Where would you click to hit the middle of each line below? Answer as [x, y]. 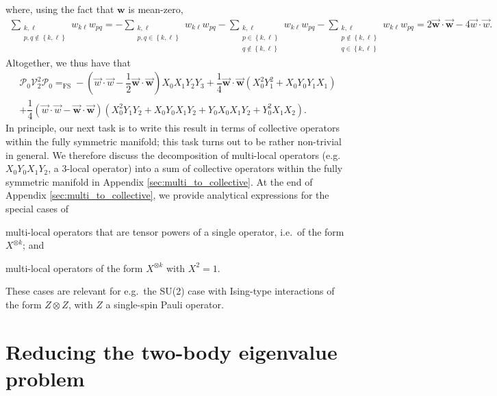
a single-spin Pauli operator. [165, 304]
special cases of [37, 209]
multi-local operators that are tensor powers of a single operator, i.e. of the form [175, 231]
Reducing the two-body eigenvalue [171, 351]
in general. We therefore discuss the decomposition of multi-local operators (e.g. [173, 154]
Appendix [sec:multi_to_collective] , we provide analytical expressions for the [167, 195]
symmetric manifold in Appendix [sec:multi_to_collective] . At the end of [159, 181]
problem [45, 378]
